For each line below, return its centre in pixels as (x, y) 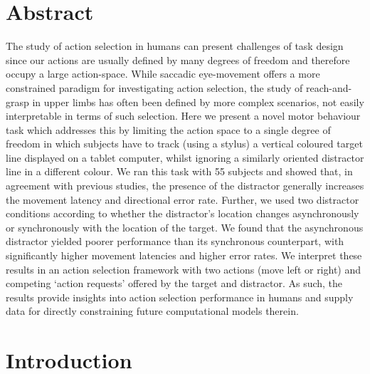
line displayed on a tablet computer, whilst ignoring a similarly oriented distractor (185, 157)
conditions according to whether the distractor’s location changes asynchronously (183, 213)
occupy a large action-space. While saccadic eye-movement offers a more (163, 74)
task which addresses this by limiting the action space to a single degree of (168, 129)
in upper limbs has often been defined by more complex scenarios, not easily (198, 102)
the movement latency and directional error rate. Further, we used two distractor (183, 199)
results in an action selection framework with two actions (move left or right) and (184, 269)
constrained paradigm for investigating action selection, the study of (154, 87)
